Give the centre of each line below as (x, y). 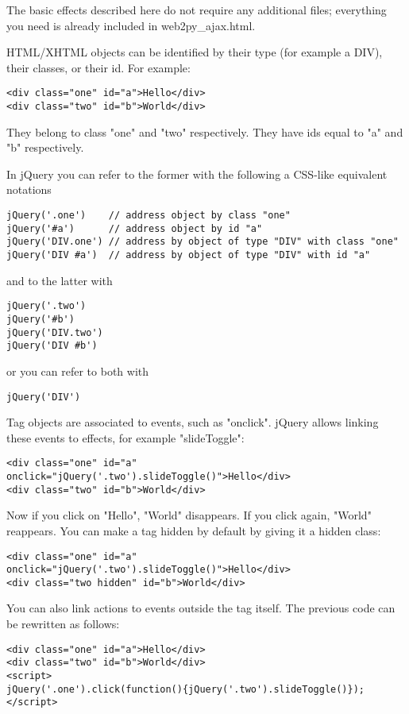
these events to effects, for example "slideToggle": (125, 437)
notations (29, 189)
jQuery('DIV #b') (52, 346)
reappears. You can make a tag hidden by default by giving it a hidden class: (194, 530)
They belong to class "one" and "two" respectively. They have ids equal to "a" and (205, 131)
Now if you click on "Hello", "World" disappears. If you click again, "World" (189, 515)
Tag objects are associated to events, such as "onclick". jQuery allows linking (193, 422)
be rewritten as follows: (63, 624)
